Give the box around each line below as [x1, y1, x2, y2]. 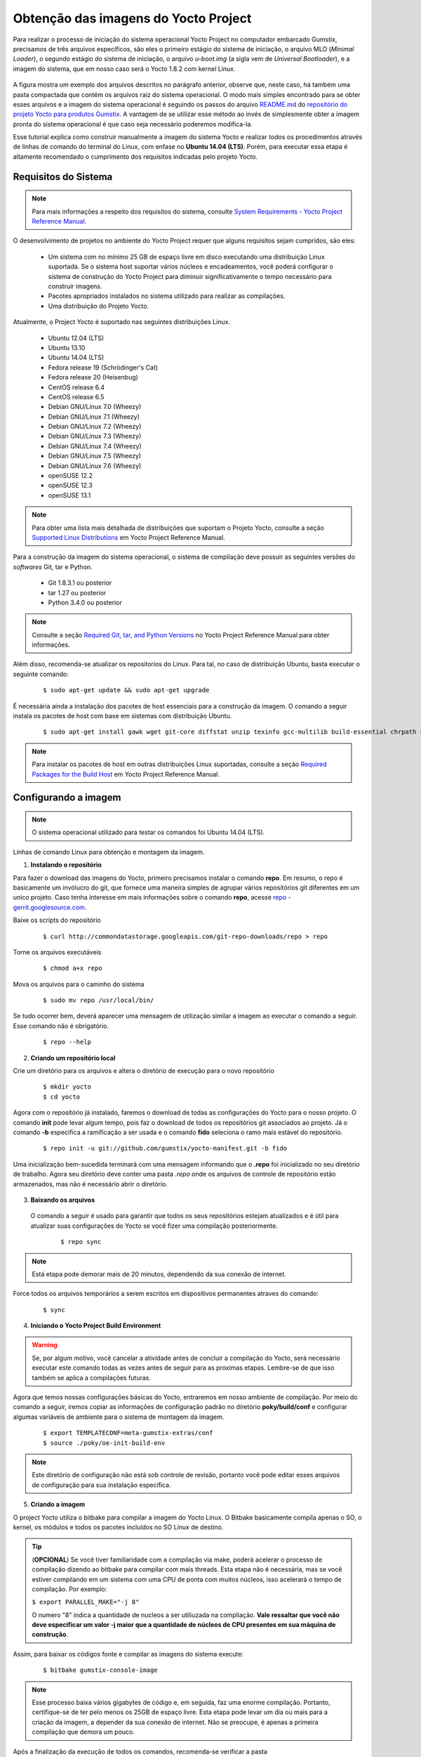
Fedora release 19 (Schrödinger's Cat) [48, 363, 158, 372]
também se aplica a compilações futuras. [32, 1373, 151, 1382]
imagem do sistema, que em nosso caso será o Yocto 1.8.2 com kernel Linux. [13, 64, 236, 73]
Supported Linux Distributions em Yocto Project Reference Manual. [32, 533, 226, 541]
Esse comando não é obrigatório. [13, 1021, 109, 1030]
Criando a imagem [30, 1500, 86, 1509]
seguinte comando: [13, 670, 69, 678]
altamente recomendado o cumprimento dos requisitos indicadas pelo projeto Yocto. [13, 152, 258, 161]
